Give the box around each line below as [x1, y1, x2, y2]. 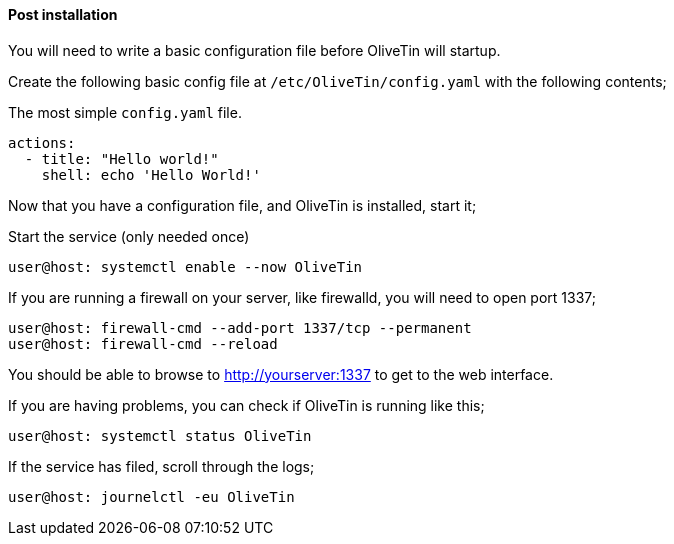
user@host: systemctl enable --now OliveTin [8, 258, 363, 275]
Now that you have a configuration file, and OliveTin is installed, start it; [8, 196, 477, 214]
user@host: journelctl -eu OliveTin [8, 488, 295, 505]
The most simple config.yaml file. [8, 103, 242, 121]
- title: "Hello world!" [24, 150, 219, 167]
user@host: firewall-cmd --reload [8, 335, 278, 352]
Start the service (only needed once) [8, 227, 250, 245]
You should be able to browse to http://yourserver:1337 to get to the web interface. [8, 365, 554, 383]
